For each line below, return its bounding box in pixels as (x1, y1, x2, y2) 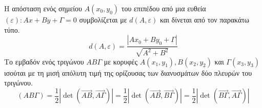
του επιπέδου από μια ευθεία (121, 3, 206, 13)
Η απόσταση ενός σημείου (4, 3, 82, 13)
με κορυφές (104, 56, 137, 67)
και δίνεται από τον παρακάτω (159, 14, 250, 25)
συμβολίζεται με (79, 14, 127, 25)
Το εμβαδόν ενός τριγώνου (4, 56, 84, 67)
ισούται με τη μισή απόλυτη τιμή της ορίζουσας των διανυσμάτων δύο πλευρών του (4, 67, 252, 78)
